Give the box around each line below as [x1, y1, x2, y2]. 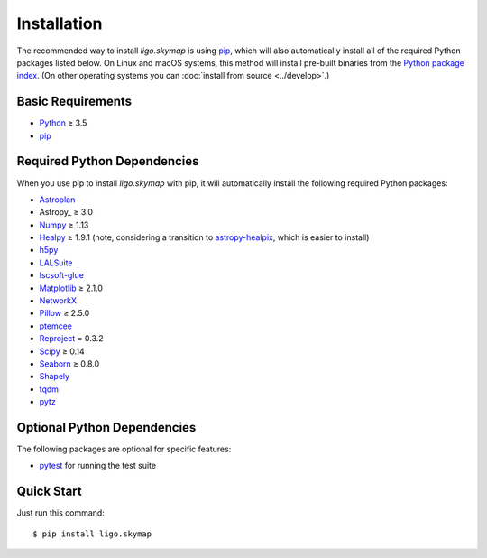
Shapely [39, 371, 70, 382]
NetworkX [39, 295, 77, 306]
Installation [16, 14, 103, 33]
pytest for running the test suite [39, 460, 157, 471]
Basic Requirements [16, 94, 133, 109]
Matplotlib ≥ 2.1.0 [39, 283, 104, 293]
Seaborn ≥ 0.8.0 [39, 358, 100, 369]
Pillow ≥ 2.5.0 [39, 308, 90, 319]
